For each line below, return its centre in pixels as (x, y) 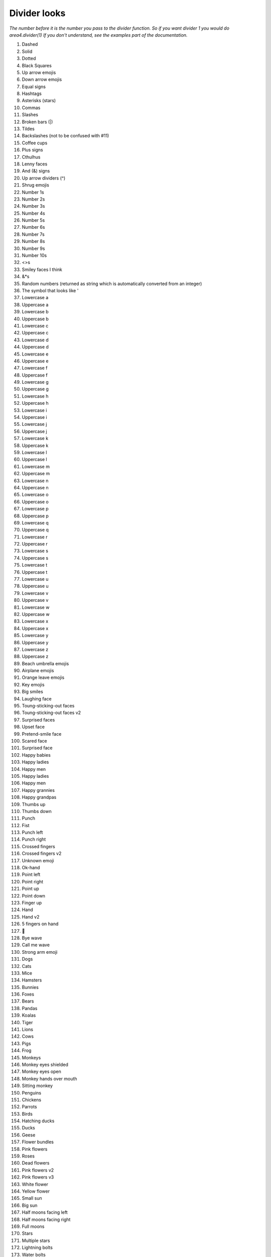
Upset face (33, 727)
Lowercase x (35, 621)
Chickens (32, 1100)
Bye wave (32, 938)
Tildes (28, 129)
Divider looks (37, 13)
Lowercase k (35, 438)
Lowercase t (35, 565)
